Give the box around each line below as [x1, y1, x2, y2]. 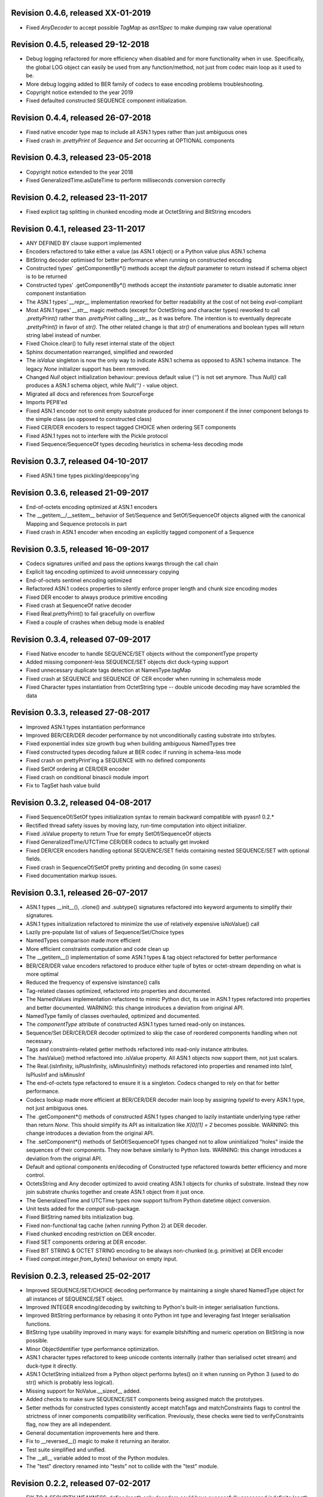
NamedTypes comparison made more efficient [26, 937, 141, 944]
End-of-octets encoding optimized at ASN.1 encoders [26, 503, 158, 510]
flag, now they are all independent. [26, 1421, 112, 1428]
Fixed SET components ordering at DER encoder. [26, 1238, 147, 1246]
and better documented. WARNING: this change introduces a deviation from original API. [26, 1004, 245, 1011]
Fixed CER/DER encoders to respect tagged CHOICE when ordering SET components [26, 424, 236, 431]
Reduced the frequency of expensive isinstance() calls [26, 979, 161, 986]
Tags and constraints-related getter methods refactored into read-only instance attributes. [26, 1046, 249, 1053]
